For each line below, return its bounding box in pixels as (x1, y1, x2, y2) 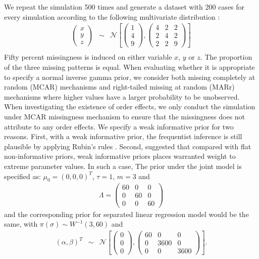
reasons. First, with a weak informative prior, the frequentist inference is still (4, 131, 242, 142)
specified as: (4, 170, 41, 181)
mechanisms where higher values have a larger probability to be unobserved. (4, 91, 240, 102)
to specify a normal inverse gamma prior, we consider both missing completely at (4, 71, 255, 82)
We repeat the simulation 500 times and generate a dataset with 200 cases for (4, 2, 245, 12)
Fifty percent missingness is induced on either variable (4, 52, 172, 62)
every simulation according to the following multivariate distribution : (4, 11, 220, 22)
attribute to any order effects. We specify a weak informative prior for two (4, 121, 234, 132)
